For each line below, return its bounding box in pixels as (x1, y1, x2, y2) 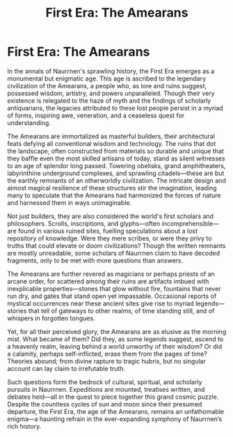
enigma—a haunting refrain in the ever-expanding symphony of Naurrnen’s (7, 415, 223, 423)
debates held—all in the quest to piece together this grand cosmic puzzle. (7, 393, 219, 401)
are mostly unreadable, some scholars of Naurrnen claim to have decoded (7, 249, 220, 257)
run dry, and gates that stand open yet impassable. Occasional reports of (7, 292, 217, 300)
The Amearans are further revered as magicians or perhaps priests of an (7, 270, 216, 278)
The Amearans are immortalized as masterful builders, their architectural (7, 132, 216, 140)
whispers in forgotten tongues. (7, 314, 95, 322)
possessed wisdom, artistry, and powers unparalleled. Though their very (7, 89, 215, 97)
